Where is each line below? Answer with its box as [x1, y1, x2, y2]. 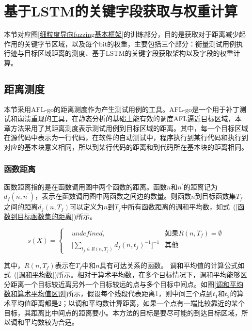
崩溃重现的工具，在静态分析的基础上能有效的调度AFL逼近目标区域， [17, 113, 235, 124]
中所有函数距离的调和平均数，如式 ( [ [121, 202, 238, 212]
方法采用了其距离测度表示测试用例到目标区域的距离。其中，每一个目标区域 [10, 123, 248, 133]
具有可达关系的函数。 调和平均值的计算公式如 [99, 260, 245, 270]
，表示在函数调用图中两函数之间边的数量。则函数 [35, 191, 191, 201]
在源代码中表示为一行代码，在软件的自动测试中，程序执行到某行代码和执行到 [4, 132, 248, 142]
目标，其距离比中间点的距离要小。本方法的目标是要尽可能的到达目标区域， [4, 307, 241, 317]
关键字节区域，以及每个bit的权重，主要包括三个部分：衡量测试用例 [24, 38, 236, 48]
